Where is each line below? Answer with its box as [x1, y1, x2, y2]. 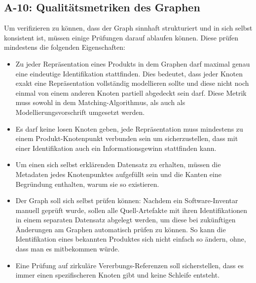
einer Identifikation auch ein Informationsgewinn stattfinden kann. [15, 142, 217, 153]
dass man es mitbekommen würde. [15, 244, 120, 254]
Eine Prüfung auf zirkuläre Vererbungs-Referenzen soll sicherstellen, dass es [15, 260, 244, 270]
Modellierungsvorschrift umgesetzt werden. [15, 106, 145, 117]
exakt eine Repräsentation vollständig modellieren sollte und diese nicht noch [15, 78, 249, 88]
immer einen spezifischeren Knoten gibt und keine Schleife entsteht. [15, 270, 220, 280]
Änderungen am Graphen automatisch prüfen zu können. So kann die [15, 224, 226, 234]
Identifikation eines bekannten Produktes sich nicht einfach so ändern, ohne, [15, 234, 246, 244]
